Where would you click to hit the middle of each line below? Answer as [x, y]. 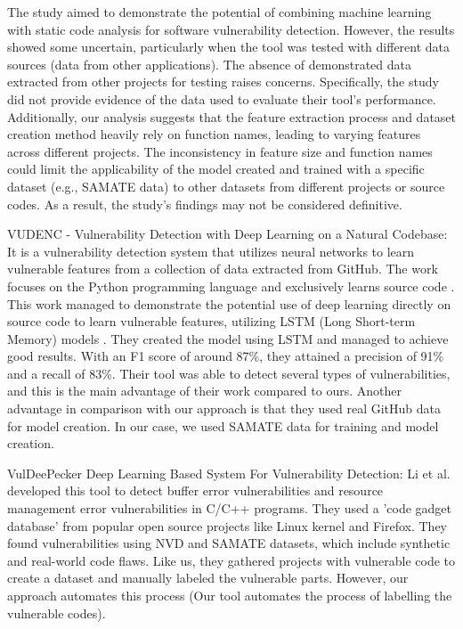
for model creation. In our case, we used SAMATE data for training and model [223, 425]
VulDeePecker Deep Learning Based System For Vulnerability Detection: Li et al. [229, 473]
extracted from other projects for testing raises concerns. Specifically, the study [223, 82]
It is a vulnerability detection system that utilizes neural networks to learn [211, 251]
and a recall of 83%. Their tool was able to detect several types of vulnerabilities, [229, 373]
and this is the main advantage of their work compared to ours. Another [204, 391]
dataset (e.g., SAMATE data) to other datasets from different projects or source [226, 186]
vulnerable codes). [57, 613]
